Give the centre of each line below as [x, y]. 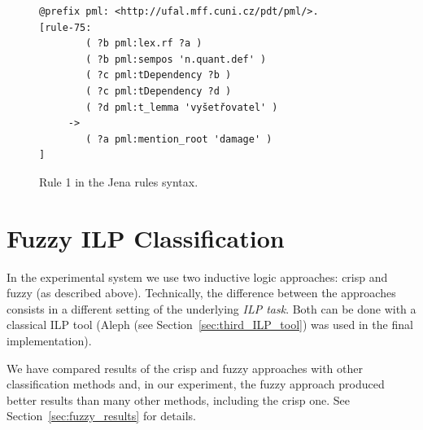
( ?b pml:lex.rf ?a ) [144, 44]
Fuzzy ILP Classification [146, 237]
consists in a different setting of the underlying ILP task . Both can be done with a [211, 308]
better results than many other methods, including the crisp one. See [179, 399]
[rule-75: [65, 27]
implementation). [49, 341]
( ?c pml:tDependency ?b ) [159, 75]
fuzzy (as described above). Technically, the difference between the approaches [201, 293]
